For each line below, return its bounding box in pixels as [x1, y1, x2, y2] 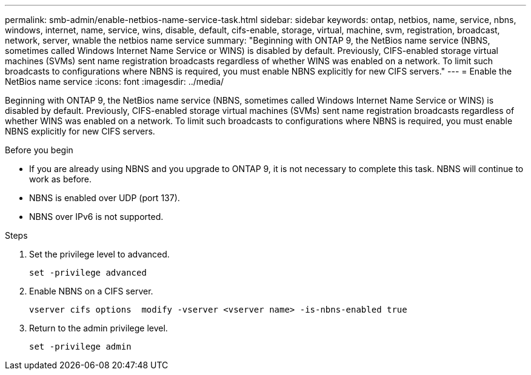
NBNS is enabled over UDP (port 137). [29, 193, 180, 203]
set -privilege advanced [29, 268, 147, 277]
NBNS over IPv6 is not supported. [29, 211, 164, 222]
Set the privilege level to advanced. [29, 249, 170, 259]
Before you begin [5, 145, 73, 155]
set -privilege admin [29, 342, 132, 351]
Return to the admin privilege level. [29, 323, 168, 333]
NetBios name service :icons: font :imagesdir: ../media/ [5, 76, 224, 87]
